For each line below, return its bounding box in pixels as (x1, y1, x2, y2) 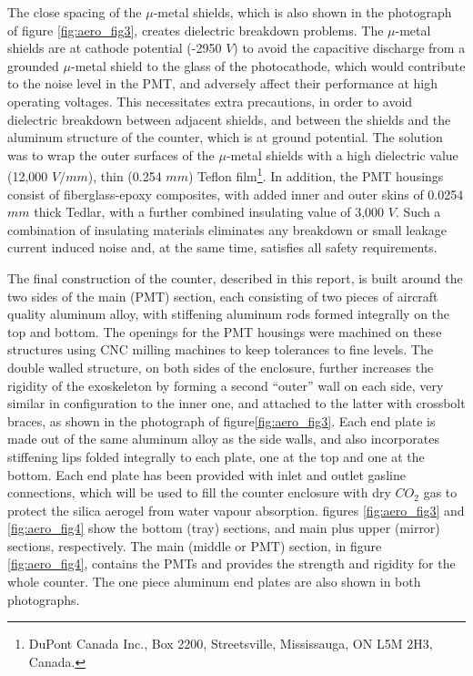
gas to (423, 483, 458, 502)
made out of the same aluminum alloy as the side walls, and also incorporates (7, 429, 439, 448)
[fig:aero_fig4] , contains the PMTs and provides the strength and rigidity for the (7, 554, 456, 573)
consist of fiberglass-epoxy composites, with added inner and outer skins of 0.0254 (7, 184, 464, 203)
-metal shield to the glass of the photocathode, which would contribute (70, 56, 466, 75)
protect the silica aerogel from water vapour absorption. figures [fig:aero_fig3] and (7, 500, 465, 519)
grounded (7, 56, 59, 75)
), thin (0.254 (87, 167, 162, 185)
